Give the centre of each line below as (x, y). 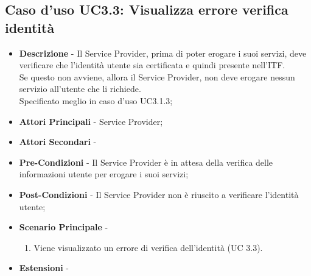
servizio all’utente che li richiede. (80, 89)
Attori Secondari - (58, 142)
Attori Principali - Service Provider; (91, 121)
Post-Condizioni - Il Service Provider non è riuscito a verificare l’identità (159, 194)
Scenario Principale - (64, 227)
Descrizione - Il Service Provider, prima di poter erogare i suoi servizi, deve (163, 53)
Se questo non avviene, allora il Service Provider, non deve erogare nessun (157, 76)
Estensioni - (44, 268)
